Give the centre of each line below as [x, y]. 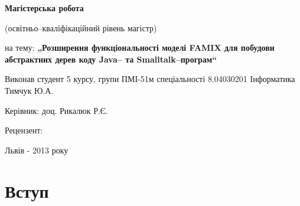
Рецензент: [24, 130]
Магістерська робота [44, 8]
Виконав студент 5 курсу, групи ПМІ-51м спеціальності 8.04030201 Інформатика [150, 79]
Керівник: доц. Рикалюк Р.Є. [56, 110]
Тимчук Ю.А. [29, 90]
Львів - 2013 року [37, 150]
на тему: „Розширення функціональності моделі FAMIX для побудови [140, 48]
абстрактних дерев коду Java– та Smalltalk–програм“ [111, 59]
